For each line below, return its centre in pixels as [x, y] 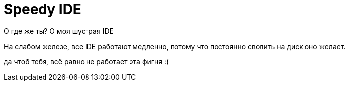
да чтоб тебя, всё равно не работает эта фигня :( [87, 61]
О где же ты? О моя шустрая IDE [59, 31]
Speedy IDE [43, 9]
